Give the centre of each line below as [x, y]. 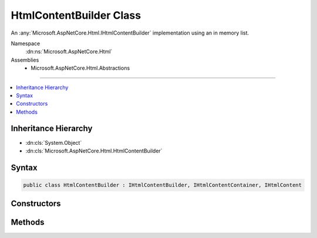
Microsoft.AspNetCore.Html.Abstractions [80, 68]
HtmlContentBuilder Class [76, 15]
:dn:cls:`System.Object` [54, 142]
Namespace [26, 43]
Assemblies [25, 60]
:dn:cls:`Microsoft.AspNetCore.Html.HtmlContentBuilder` [94, 151]
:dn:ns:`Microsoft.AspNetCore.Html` [69, 52]
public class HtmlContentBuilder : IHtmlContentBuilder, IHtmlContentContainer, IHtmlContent [163, 185]
